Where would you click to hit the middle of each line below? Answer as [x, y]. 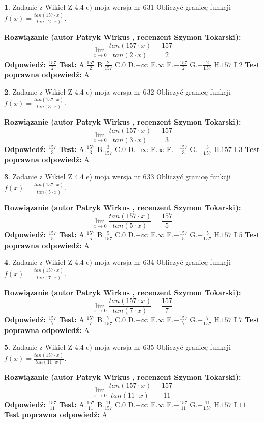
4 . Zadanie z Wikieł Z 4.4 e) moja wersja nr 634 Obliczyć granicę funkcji [118, 262]
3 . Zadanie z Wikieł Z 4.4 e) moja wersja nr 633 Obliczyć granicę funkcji [118, 176]
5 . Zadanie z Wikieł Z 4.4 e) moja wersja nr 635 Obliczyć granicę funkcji [118, 347]
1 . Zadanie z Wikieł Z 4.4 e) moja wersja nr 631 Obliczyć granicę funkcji [118, 7]
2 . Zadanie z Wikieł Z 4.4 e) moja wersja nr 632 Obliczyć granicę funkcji [118, 91]
